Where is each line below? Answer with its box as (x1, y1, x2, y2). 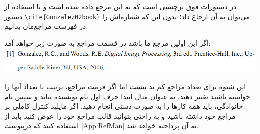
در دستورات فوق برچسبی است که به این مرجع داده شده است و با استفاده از (4, 1, 237, 11)
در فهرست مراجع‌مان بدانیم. (4, 21, 88, 31)
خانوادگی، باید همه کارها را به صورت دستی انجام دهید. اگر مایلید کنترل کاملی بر (4, 101, 243, 111)
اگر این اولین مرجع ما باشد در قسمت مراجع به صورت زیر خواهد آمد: (4, 37, 211, 48)
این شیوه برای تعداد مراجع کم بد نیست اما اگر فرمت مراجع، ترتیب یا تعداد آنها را (4, 81, 246, 92)
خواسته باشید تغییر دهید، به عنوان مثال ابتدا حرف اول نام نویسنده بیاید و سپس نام (4, 91, 250, 101)
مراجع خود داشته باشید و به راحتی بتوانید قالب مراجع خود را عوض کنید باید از (4, 110, 236, 121)
